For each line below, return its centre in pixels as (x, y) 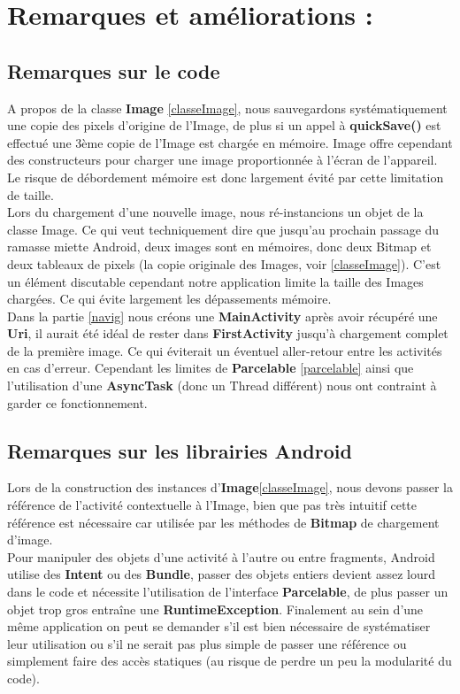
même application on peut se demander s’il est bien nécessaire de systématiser (219, 626)
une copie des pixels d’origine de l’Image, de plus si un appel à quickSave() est (224, 125)
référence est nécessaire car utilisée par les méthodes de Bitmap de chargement (223, 522)
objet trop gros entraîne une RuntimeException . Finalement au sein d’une (215, 609)
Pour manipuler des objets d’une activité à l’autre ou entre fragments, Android (221, 556)
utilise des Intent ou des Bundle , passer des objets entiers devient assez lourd (222, 574)
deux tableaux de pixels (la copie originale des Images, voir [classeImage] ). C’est (224, 263)
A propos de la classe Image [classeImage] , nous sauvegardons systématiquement (227, 108)
